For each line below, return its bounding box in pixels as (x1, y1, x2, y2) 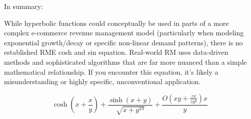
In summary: (4, 1, 43, 11)
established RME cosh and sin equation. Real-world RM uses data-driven (4, 47, 228, 57)
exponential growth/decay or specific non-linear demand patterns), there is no (4, 37, 243, 47)
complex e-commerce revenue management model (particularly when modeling (4, 27, 244, 38)
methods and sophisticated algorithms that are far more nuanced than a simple (4, 56, 247, 67)
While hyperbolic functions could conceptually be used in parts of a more (4, 17, 229, 28)
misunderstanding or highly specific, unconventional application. (4, 76, 201, 87)
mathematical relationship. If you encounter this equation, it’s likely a (4, 66, 218, 77)
